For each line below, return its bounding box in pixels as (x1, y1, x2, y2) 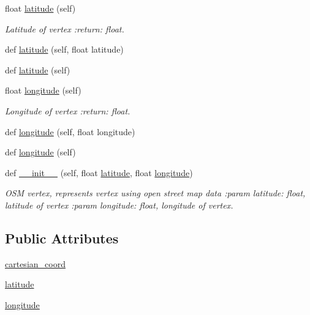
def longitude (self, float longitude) (5, 125, 135, 138)
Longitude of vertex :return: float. (5, 104, 130, 117)
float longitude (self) (5, 84, 81, 97)
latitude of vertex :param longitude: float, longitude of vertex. (5, 198, 233, 211)
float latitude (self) (5, 2, 76, 14)
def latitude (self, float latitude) (5, 43, 124, 56)
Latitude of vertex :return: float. (5, 22, 124, 35)
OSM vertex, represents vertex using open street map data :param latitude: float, (5, 187, 306, 199)
